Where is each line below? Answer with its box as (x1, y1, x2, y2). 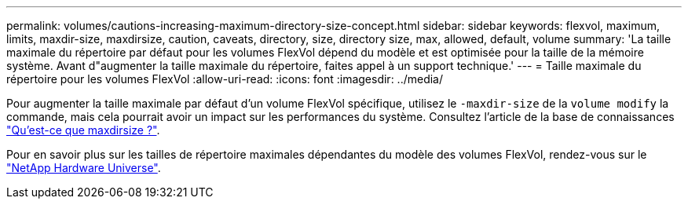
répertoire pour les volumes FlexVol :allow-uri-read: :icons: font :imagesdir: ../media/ (6, 72, 444, 86)
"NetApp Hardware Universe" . (6, 161, 161, 174)
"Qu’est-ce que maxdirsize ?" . (6, 123, 160, 137)
